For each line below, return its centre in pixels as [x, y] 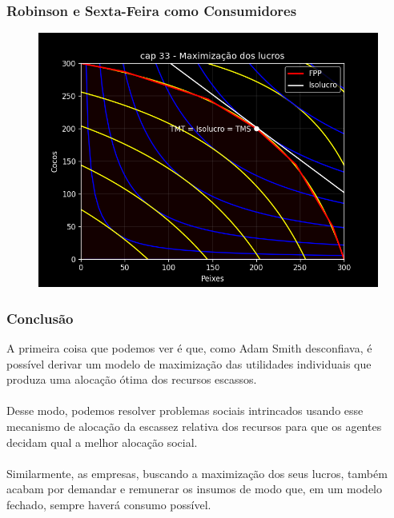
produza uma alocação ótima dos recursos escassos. [132, 379]
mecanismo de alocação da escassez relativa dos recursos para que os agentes [194, 426]
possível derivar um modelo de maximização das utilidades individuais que [189, 363]
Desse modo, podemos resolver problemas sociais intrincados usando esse [185, 410]
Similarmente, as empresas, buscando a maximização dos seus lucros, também [197, 473]
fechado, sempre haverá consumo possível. [109, 504]
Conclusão [40, 318]
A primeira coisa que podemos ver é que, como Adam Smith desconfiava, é [189, 348]
